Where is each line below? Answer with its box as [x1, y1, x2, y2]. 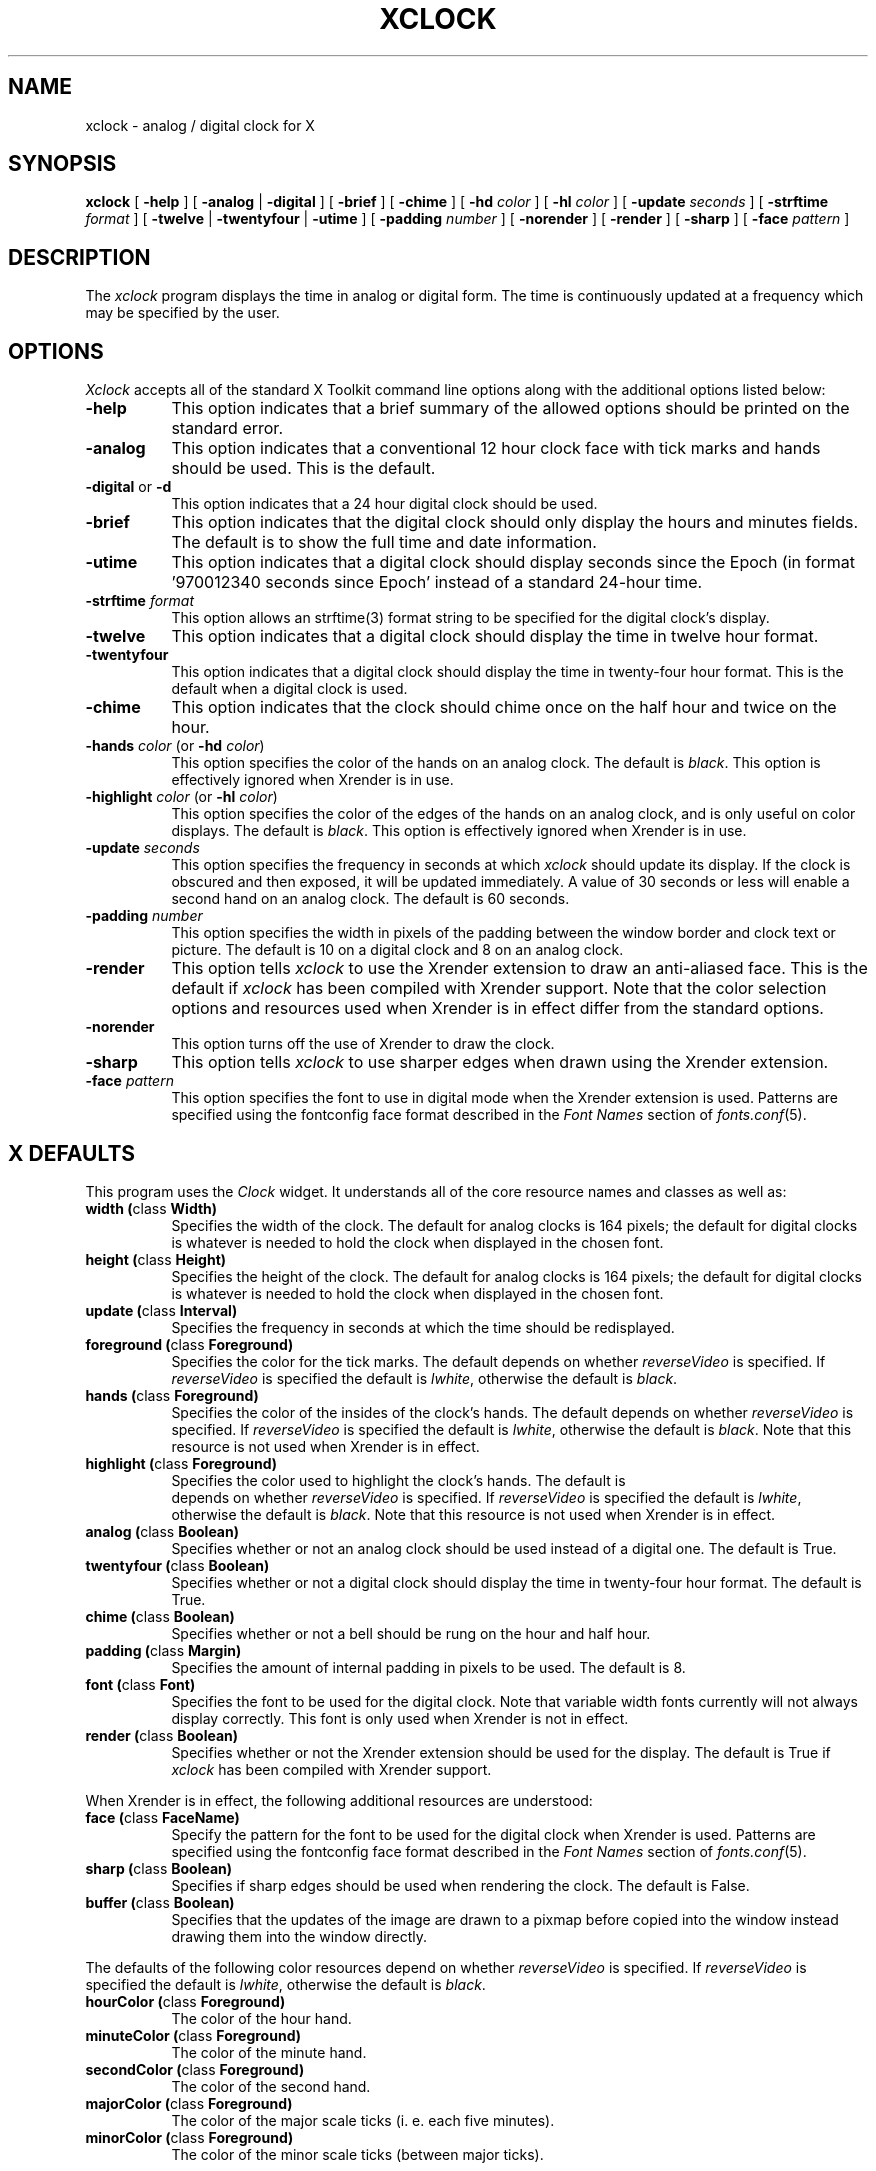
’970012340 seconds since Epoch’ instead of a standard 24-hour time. [171, 572, 703, 593]
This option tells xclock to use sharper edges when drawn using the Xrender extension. [171, 1052, 829, 1073]
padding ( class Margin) [85, 1641, 242, 1659]
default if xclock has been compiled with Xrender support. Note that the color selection [171, 978, 827, 999]
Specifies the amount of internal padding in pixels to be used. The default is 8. [171, 1658, 686, 1676]
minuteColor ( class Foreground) [85, 2026, 301, 2044]
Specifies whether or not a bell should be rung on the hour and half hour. [171, 1624, 651, 1642]
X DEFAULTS [8, 1140, 136, 1166]
